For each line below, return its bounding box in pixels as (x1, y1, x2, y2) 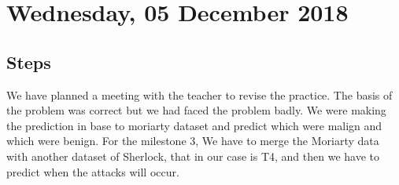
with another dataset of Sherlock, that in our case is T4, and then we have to (6, 147, 379, 164)
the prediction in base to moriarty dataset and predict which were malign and (6, 117, 382, 133)
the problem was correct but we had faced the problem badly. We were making (6, 102, 386, 118)
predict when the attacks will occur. (6, 163, 179, 180)
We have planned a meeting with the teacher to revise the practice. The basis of (6, 86, 393, 103)
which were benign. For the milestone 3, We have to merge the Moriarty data (6, 132, 379, 149)
